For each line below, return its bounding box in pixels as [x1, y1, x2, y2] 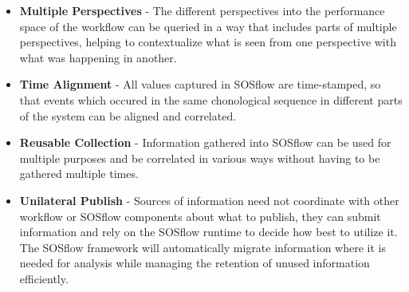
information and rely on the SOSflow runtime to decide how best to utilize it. [19, 223, 398, 240]
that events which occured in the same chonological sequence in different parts [19, 91, 403, 108]
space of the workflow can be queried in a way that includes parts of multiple [19, 18, 397, 34]
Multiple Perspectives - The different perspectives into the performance [19, 2, 385, 18]
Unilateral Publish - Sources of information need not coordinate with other [19, 191, 399, 208]
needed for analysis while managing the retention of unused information [19, 255, 370, 271]
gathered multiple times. [19, 165, 139, 182]
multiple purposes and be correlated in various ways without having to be [19, 149, 380, 166]
